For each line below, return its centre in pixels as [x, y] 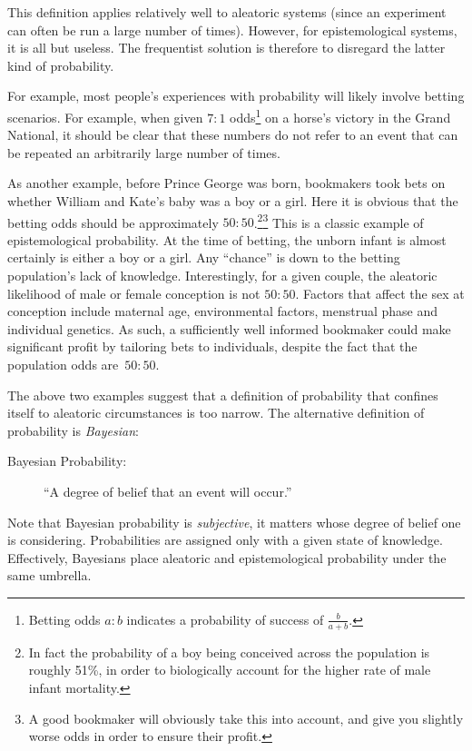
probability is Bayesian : [73, 430]
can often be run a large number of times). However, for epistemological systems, [232, 30]
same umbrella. [49, 575]
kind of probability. [61, 65]
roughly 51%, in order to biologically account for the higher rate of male [230, 670]
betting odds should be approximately [113, 222]
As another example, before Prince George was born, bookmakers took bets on [226, 183]
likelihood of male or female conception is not [134, 293]
